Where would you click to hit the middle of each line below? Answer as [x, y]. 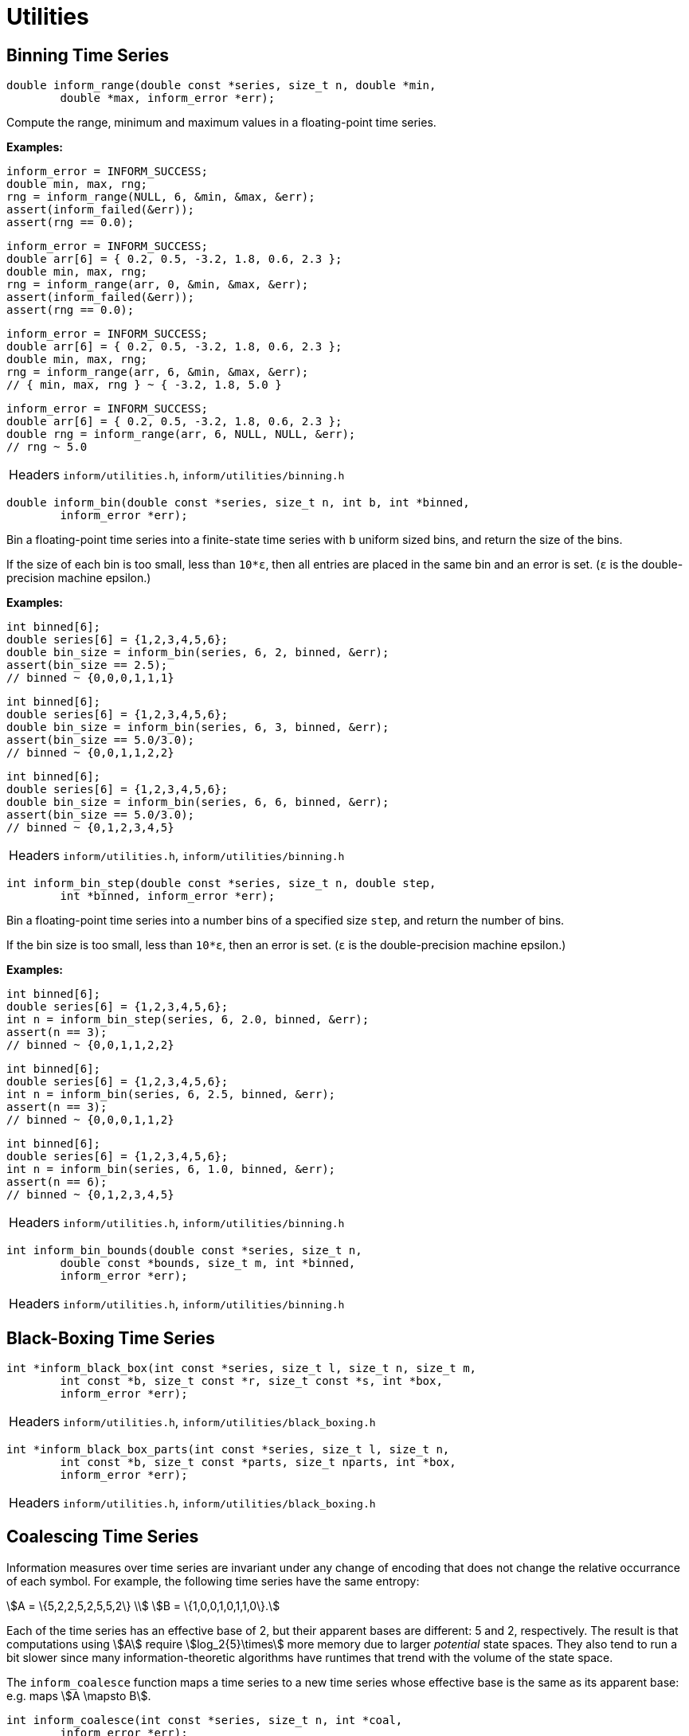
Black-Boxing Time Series [111, 1338]
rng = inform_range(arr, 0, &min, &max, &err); [158, 285]
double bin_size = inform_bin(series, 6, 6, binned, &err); [198, 802]
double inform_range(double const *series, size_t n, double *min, [221, 86]
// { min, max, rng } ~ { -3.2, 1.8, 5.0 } [144, 385]
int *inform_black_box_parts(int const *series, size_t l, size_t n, [228, 1450]
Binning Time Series [88, 55]
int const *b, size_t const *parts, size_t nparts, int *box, [258, 1462]
